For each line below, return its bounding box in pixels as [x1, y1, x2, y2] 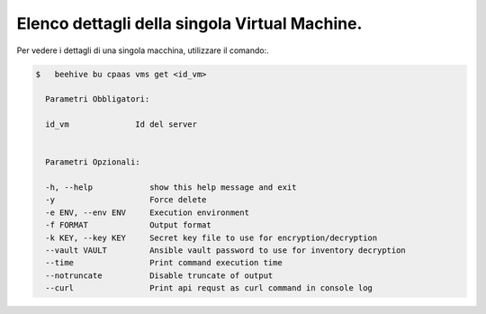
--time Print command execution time [45, 257, 283, 268]
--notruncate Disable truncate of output [45, 270, 274, 281]
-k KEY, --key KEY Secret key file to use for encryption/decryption [45, 232, 378, 243]
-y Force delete [45, 194, 207, 205]
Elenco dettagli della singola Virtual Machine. [16, 13, 363, 33]
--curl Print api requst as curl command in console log [45, 283, 373, 293]
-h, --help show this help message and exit [45, 183, 297, 193]
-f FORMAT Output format [45, 220, 211, 230]
